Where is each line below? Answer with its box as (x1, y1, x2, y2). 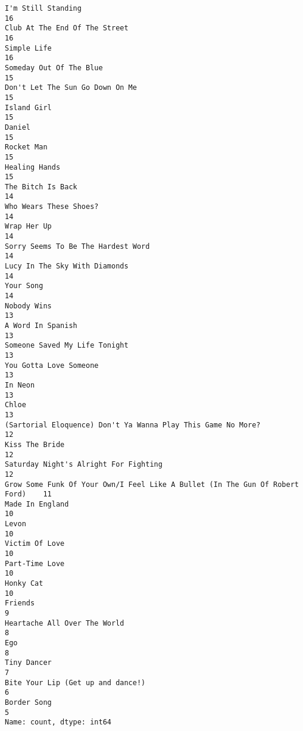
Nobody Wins (5, 301, 52, 310)
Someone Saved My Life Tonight (5, 341, 129, 350)
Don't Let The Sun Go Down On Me (5, 83, 137, 92)
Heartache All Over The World (5, 618, 124, 627)
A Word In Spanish (5, 321, 77, 330)
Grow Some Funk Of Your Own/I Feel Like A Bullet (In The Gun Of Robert (5, 480, 299, 489)
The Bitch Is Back (5, 182, 77, 191)
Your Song (5, 282, 43, 290)
